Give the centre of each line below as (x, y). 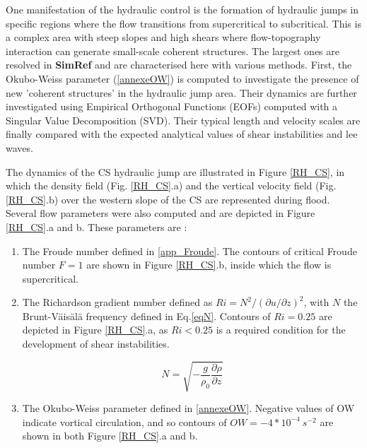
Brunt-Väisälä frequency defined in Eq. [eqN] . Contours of (146, 316)
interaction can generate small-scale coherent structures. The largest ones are (173, 51)
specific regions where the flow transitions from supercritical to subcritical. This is (183, 23)
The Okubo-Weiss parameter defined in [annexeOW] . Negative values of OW (188, 408)
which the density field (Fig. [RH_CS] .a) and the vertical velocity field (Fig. (171, 185)
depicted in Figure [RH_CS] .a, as (95, 330)
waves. (19, 147)
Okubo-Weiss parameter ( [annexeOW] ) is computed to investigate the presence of (182, 78)
